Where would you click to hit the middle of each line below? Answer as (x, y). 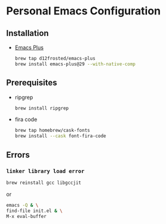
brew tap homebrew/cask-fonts (53, 131)
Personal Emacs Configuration (84, 11)
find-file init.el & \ (34, 211)
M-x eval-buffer (26, 216)
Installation (27, 33)
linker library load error (45, 171)
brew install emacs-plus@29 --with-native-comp (75, 64)
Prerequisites (32, 83)
